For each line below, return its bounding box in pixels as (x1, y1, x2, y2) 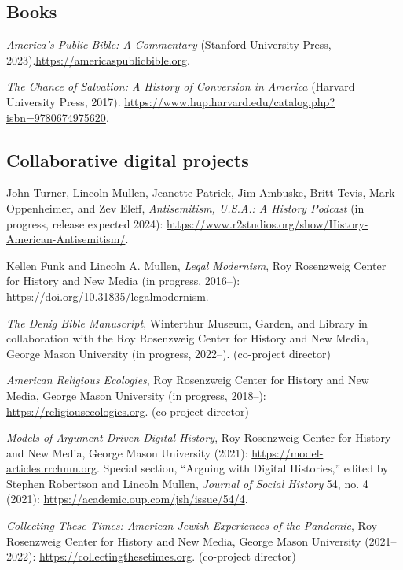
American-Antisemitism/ (6, 231, 126, 247)
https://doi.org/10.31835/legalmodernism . (6, 287, 209, 304)
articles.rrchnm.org (6, 460, 97, 476)
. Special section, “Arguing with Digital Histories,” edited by (96, 460, 389, 476)
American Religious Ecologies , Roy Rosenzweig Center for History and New (6, 372, 369, 388)
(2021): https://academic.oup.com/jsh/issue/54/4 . (6, 490, 248, 507)
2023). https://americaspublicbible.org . (6, 51, 191, 68)
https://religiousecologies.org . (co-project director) (6, 402, 249, 419)
